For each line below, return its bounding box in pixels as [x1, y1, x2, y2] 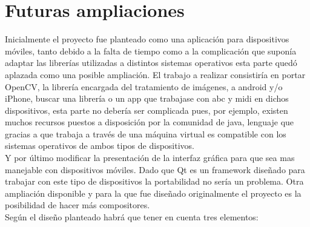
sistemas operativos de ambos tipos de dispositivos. [5, 139, 194, 152]
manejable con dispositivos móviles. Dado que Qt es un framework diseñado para [5, 163, 305, 176]
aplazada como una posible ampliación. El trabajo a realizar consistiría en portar [5, 68, 306, 81]
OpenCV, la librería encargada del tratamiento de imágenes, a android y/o [5, 80, 283, 93]
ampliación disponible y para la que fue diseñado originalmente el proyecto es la [5, 186, 302, 199]
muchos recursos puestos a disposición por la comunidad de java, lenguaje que [5, 116, 294, 128]
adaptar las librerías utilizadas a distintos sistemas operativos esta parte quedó [5, 56, 297, 69]
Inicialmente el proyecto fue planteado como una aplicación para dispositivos [5, 33, 289, 45]
